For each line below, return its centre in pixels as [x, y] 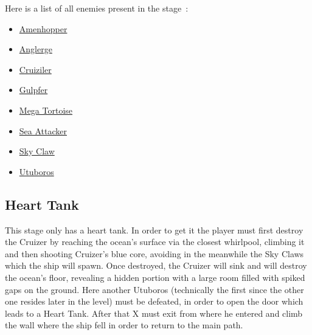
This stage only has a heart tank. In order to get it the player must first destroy [154, 230]
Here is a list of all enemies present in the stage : [97, 8]
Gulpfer [33, 90]
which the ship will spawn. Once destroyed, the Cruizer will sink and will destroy [156, 265]
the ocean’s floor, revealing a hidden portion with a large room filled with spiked [155, 277]
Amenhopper [43, 28]
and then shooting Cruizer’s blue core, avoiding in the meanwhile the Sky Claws [154, 253]
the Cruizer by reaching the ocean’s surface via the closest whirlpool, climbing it [155, 242]
